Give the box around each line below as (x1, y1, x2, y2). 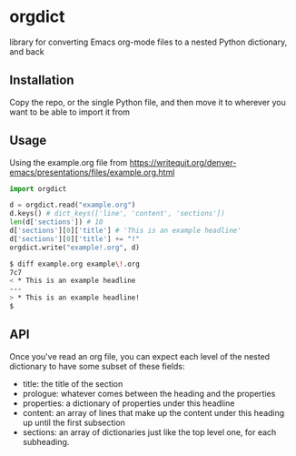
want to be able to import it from (9, 106, 130, 117)
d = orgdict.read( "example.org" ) (9, 200, 136, 210)
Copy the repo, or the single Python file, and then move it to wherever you (9, 96, 286, 107)
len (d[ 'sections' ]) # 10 (9, 218, 104, 227)
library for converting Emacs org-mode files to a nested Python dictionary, (9, 36, 288, 47)
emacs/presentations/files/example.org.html (9, 167, 175, 177)
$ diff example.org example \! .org (9, 259, 141, 269)
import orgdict (9, 184, 67, 193)
